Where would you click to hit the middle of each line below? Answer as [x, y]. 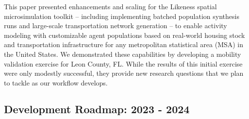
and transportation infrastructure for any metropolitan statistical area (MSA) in [124, 44]
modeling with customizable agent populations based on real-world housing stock [124, 35]
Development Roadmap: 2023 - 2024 [97, 109]
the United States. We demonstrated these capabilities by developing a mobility [123, 54]
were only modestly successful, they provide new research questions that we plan [124, 73]
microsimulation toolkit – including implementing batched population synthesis [122, 16]
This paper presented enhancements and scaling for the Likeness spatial [110, 6]
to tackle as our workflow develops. [56, 82]
